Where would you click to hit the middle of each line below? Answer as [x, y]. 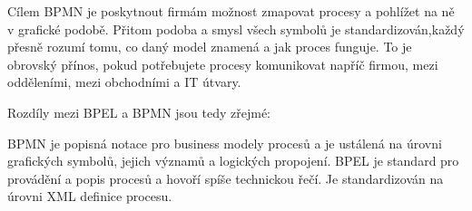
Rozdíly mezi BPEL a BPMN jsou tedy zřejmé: [139, 112]
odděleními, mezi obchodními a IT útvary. [124, 82]
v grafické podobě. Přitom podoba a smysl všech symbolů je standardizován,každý [236, 29]
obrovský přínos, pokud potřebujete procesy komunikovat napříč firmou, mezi [223, 64]
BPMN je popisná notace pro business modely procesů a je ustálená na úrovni [225, 143]
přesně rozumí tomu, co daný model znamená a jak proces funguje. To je [210, 47]
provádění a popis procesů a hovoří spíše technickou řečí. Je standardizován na [226, 178]
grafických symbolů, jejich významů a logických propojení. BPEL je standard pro [233, 161]
